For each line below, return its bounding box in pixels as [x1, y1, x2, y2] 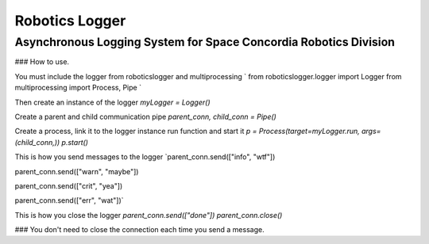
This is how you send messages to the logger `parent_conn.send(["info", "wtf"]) [14, 152, 276, 162]
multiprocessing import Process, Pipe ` [14, 83, 142, 93]
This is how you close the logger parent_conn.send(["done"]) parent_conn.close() [14, 210, 283, 219]
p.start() [61, 137, 89, 147]
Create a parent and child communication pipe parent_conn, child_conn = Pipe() [14, 112, 277, 121]
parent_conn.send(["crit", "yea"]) [14, 181, 123, 190]
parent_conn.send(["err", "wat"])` [14, 196, 124, 205]
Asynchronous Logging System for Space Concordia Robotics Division [14, 35, 396, 49]
